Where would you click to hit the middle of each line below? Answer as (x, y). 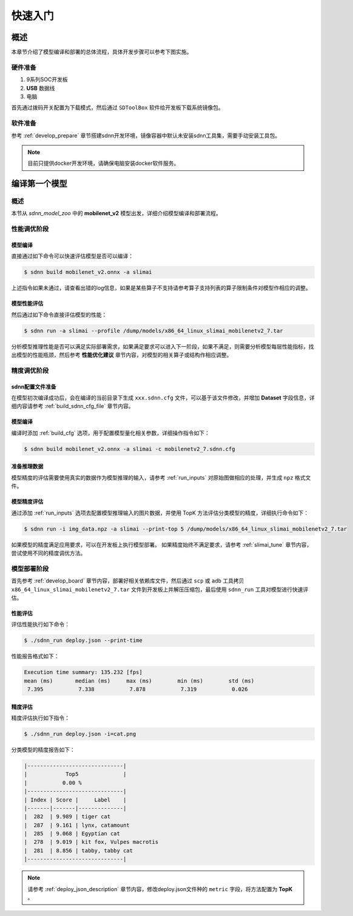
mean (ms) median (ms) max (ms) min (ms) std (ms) (139, 681)
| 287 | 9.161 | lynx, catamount (77, 825)
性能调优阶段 (30, 229)
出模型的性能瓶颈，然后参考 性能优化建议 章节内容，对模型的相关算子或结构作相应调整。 (122, 355)
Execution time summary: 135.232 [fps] (83, 672)
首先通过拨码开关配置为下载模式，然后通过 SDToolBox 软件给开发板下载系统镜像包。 (117, 108)
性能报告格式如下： (35, 656)
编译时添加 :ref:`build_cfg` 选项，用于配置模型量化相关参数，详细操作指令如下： (111, 433)
